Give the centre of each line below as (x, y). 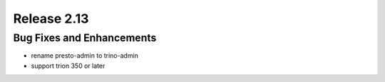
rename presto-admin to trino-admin (85, 56)
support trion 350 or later (68, 66)
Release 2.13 (51, 19)
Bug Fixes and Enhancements (85, 38)
